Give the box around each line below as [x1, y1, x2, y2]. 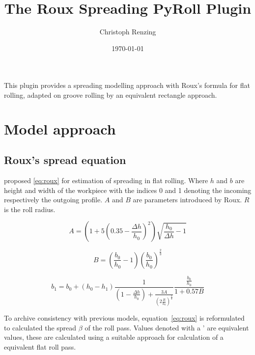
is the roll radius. [4, 204, 56, 214]
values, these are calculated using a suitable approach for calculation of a [4, 332, 224, 342]
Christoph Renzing [99, 27, 156, 37]
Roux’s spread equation [4, 152, 126, 167]
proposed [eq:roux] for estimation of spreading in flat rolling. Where [4, 175, 208, 186]
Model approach [4, 118, 116, 138]
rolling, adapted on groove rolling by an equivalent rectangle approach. [4, 89, 217, 100]
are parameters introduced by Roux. [133, 194, 242, 205]
